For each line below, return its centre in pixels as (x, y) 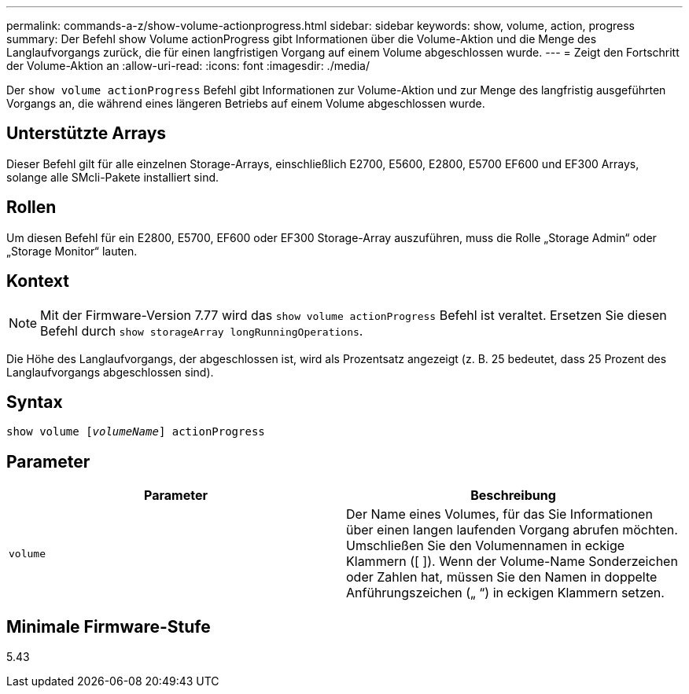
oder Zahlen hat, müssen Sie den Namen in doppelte (502, 577)
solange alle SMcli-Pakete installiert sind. (113, 177)
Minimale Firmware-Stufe (109, 626)
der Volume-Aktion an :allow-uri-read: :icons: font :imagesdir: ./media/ (188, 66)
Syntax (35, 402)
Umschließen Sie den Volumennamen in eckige (486, 546)
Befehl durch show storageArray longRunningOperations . (202, 330)
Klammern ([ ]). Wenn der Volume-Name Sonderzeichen (512, 562)
